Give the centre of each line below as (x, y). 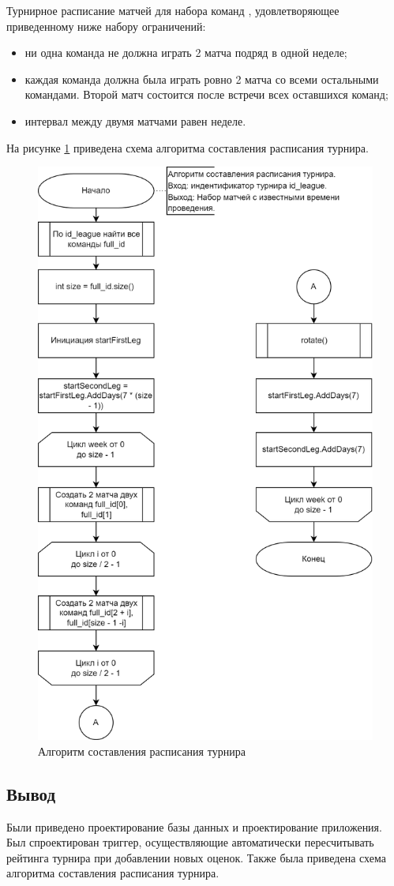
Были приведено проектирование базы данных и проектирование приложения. (194, 826)
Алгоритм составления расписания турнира (142, 751)
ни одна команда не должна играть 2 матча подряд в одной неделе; (186, 53)
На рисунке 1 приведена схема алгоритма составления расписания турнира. (188, 147)
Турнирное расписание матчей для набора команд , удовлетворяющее (173, 10)
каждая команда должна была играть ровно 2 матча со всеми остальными (202, 79)
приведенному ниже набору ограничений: (106, 26)
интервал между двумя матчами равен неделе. (135, 120)
